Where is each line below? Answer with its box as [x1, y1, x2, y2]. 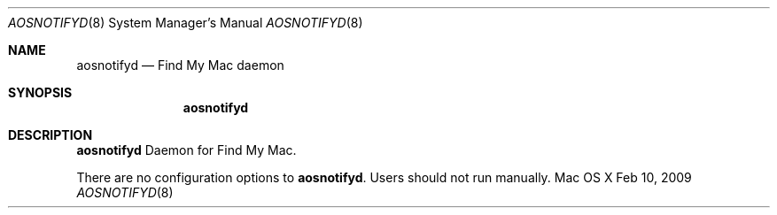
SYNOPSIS [8, 85, 73, 100]
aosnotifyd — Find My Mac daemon [76, 58, 284, 73]
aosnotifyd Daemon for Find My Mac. [76, 142, 297, 157]
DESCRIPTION [8, 127, 93, 142]
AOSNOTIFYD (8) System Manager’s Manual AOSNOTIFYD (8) [8, 15, 363, 30]
